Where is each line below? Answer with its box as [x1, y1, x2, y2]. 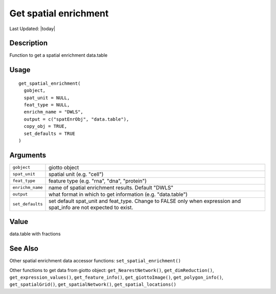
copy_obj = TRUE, [24, 123, 67, 129]
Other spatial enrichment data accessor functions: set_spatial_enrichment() [9, 258, 181, 264]
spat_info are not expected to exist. [49, 203, 133, 211]
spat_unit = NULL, [24, 95, 70, 101]
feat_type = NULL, [24, 102, 70, 108]
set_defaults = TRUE [24, 130, 76, 137]
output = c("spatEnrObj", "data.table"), [24, 116, 129, 122]
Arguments [9, 151, 47, 160]
